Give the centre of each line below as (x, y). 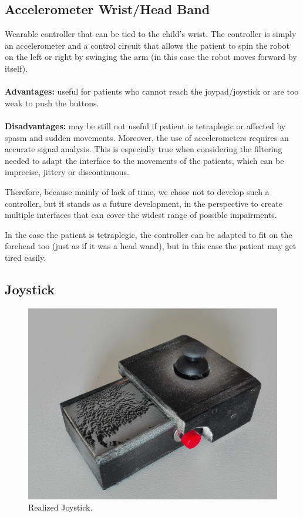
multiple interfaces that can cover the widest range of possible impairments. (141, 215)
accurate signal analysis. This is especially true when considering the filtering (144, 149)
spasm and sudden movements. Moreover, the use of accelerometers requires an (147, 137)
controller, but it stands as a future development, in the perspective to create (144, 203)
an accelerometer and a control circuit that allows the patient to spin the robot (147, 45)
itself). (16, 68)
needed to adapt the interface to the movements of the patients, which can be (144, 160)
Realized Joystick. (60, 507)
